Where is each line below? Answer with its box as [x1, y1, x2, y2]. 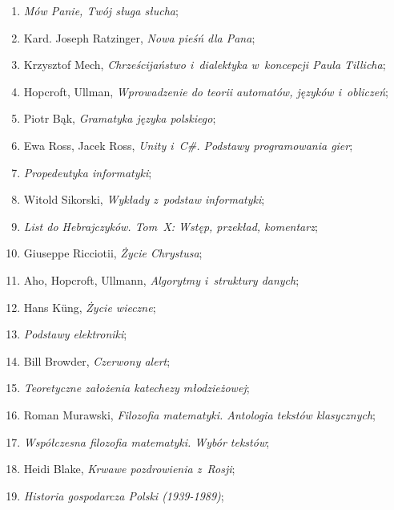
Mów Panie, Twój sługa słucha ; [23, 2, 179, 18]
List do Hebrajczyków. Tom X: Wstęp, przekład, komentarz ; [23, 217, 318, 234]
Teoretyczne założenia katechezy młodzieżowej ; [23, 379, 250, 396]
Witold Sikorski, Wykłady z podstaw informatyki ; [23, 191, 265, 208]
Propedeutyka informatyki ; [23, 164, 152, 180]
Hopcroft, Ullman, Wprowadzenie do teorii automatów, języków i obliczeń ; [23, 83, 388, 99]
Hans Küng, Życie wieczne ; [23, 298, 156, 315]
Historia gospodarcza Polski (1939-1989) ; [23, 487, 224, 504]
